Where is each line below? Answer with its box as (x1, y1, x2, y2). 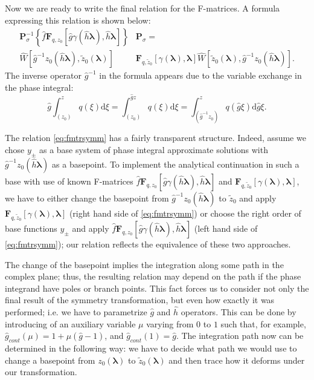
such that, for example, (220, 317, 306, 330)
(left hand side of (194, 221, 258, 234)
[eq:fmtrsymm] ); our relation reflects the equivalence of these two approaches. (5, 237, 291, 250)
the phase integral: (5, 80, 74, 93)
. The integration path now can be (176, 329, 304, 342)
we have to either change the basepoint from (5, 191, 169, 204)
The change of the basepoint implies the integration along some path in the (5, 258, 284, 270)
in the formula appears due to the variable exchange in (99, 69, 302, 82)
